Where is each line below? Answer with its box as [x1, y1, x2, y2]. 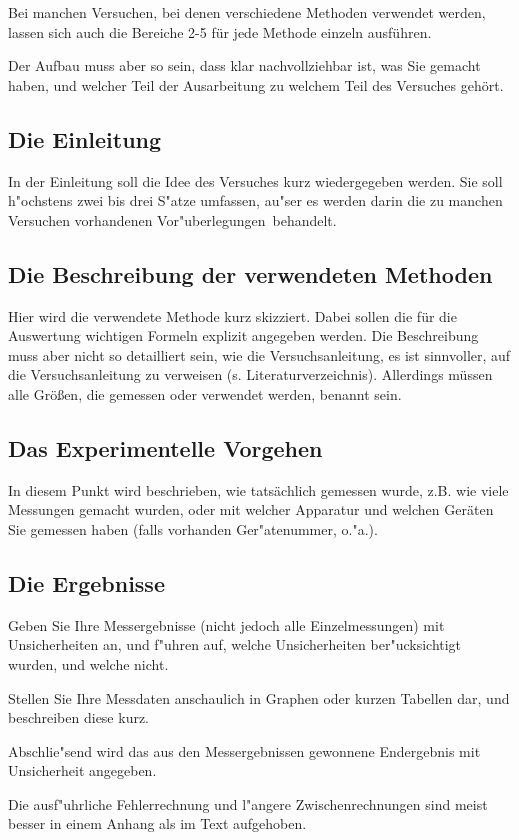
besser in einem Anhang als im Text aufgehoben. [8, 813, 307, 834]
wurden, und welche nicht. [8, 653, 169, 674]
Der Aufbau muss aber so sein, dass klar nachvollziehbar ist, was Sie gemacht [8, 55, 481, 76]
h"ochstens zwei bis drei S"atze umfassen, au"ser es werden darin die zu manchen [8, 190, 503, 211]
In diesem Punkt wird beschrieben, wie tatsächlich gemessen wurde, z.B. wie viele [8, 479, 509, 500]
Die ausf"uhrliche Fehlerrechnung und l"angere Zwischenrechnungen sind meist [8, 793, 488, 814]
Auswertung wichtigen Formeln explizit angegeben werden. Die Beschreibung [8, 325, 479, 346]
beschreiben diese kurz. [8, 707, 150, 728]
